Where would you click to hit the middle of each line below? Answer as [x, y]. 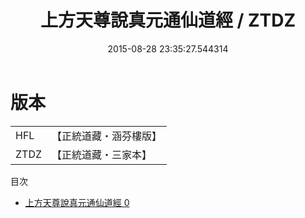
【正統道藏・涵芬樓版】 [107, 136]
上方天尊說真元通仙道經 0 [77, 202]
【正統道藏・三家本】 [102, 154]
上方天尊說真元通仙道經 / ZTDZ [168, 20]
